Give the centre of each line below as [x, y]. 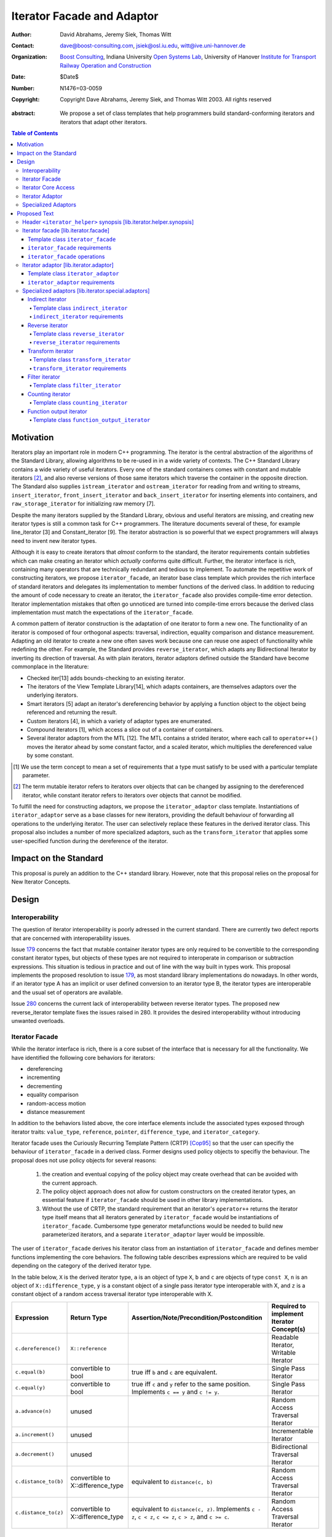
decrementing [45, 1086]
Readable [285, 1337]
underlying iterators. [52, 695]
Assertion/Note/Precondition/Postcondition [197, 1318]
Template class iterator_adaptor [73, 274]
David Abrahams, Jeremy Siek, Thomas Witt [116, 34]
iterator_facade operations [66, 256]
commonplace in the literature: [50, 666]
